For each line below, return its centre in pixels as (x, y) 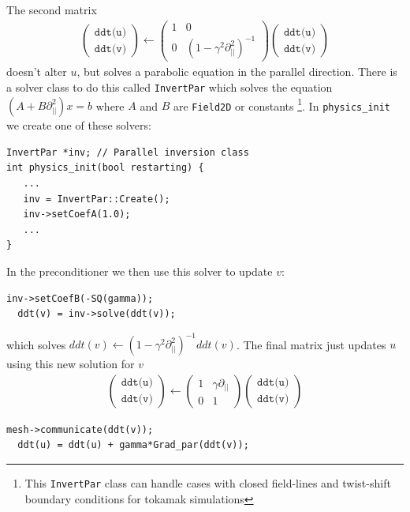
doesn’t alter (37, 72)
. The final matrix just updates (311, 344)
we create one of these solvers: (79, 125)
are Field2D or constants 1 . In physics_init (282, 104)
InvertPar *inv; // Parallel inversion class (128, 152)
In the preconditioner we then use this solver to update (140, 271)
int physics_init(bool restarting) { (105, 168)
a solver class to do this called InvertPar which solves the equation (170, 87)
